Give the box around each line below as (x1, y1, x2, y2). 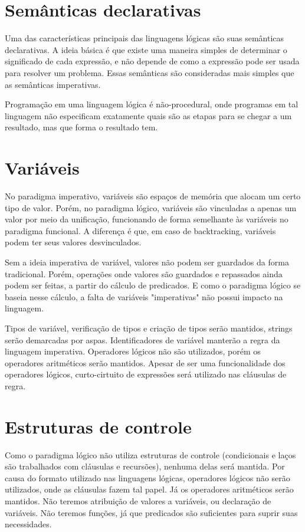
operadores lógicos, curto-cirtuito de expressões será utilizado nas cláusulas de (5, 368, 287, 380)
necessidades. (5, 518, 52, 530)
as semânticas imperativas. (5, 78, 101, 90)
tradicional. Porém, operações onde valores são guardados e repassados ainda (5, 267, 283, 280)
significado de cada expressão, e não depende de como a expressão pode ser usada (5, 55, 300, 67)
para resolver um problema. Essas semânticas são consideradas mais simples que (5, 66, 294, 78)
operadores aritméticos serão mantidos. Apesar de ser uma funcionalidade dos (5, 356, 286, 369)
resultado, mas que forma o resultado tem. (5, 121, 158, 133)
